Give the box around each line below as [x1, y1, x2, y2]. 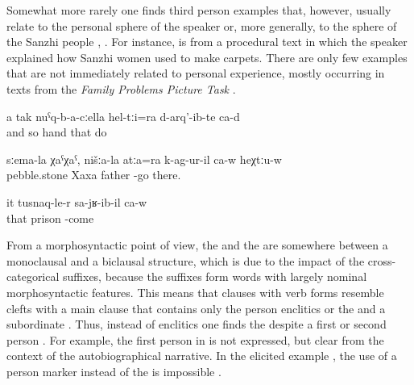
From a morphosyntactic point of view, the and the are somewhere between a [6, 236, 388, 253]
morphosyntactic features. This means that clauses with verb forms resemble [6, 283, 384, 300]
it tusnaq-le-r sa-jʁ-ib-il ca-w [6, 193, 147, 210]
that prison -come [6, 209, 94, 226]
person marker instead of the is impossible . [6, 362, 221, 379]
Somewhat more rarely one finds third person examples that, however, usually [6, 2, 391, 18]
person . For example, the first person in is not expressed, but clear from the [6, 331, 384, 348]
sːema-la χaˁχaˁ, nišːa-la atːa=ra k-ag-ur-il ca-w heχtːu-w [6, 150, 282, 167]
